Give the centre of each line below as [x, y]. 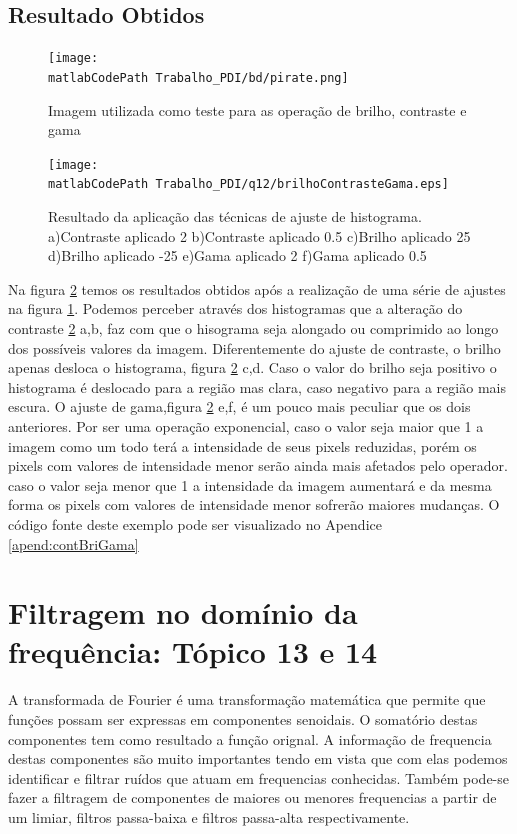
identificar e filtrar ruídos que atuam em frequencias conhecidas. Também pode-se [258, 777]
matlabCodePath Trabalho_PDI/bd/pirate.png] [198, 77]
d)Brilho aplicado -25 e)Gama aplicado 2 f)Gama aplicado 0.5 [237, 255]
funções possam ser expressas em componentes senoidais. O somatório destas [243, 719]
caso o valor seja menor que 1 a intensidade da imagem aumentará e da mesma [250, 484]
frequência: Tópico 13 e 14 [193, 651]
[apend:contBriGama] [73, 543]
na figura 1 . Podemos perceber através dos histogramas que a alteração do [235, 308]
